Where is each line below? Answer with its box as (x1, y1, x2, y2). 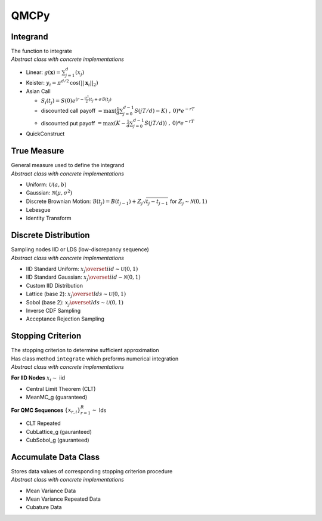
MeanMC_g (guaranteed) (26, 394, 88, 401)
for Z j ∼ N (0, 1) (170, 198, 208, 206)
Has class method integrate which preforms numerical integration (11, 355, 179, 362)
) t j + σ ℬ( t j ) (88, 96, 112, 103)
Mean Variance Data (26, 487, 76, 494)
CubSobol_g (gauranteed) (26, 436, 89, 443)
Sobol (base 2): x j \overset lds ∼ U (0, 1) (26, 298, 123, 307)
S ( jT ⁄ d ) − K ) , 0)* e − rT (134, 106, 195, 114)
